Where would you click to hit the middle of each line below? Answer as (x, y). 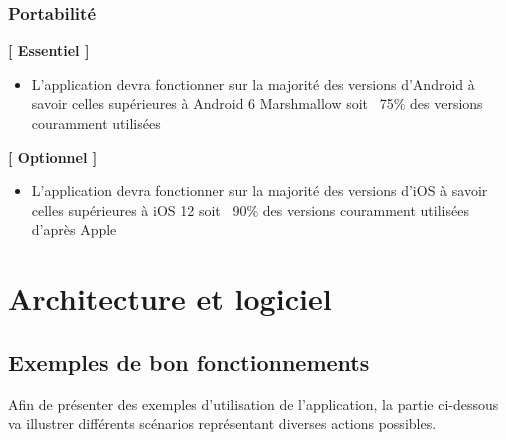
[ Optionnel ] (53, 156)
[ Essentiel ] (49, 50)
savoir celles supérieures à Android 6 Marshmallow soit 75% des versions (257, 103)
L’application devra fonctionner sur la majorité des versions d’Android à (253, 83)
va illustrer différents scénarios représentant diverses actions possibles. (222, 423)
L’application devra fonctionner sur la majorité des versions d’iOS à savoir (259, 190)
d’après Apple (74, 229)
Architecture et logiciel (170, 298)
